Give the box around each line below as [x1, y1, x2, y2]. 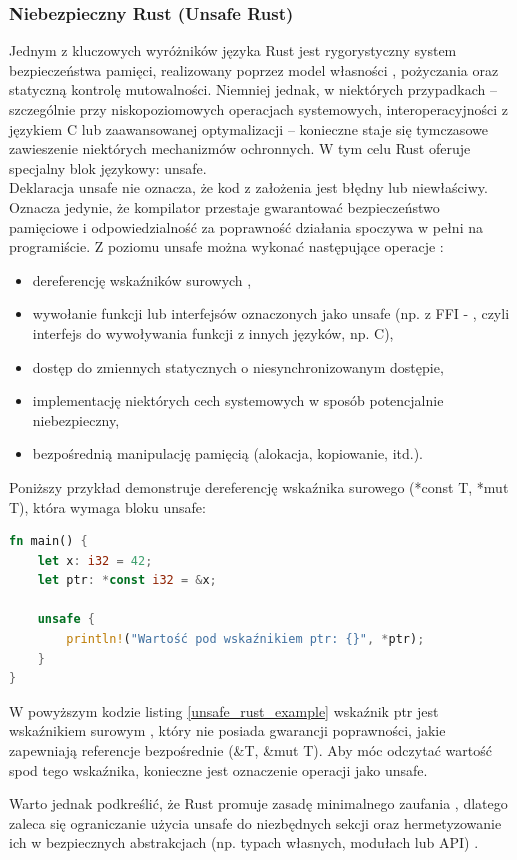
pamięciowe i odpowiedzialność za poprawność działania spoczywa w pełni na [9, 216, 483, 237]
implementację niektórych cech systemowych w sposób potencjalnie [32, 390, 444, 411]
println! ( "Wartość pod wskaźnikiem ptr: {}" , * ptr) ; [66, 632, 425, 647]
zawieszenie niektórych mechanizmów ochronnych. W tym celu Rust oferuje [9, 138, 471, 159]
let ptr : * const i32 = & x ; [37, 573, 217, 588]
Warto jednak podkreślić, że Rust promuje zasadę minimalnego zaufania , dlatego [9, 793, 508, 814]
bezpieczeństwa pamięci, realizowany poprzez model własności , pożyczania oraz [9, 59, 499, 80]
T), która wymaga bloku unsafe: [9, 496, 206, 517]
